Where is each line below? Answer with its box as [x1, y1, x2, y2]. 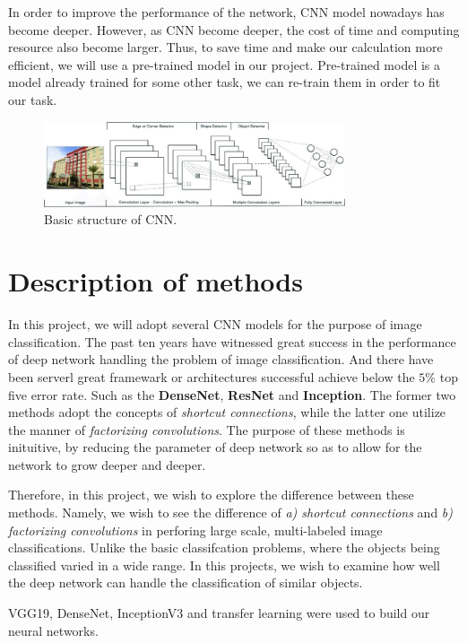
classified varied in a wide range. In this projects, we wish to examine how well [8, 555, 440, 574]
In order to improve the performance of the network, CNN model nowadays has [8, 3, 445, 21]
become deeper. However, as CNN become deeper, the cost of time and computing [8, 20, 460, 39]
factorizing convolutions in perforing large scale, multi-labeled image [8, 520, 383, 539]
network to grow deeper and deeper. [8, 455, 206, 474]
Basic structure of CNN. [44, 210, 177, 229]
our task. [8, 90, 57, 109]
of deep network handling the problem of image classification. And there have [8, 350, 434, 369]
